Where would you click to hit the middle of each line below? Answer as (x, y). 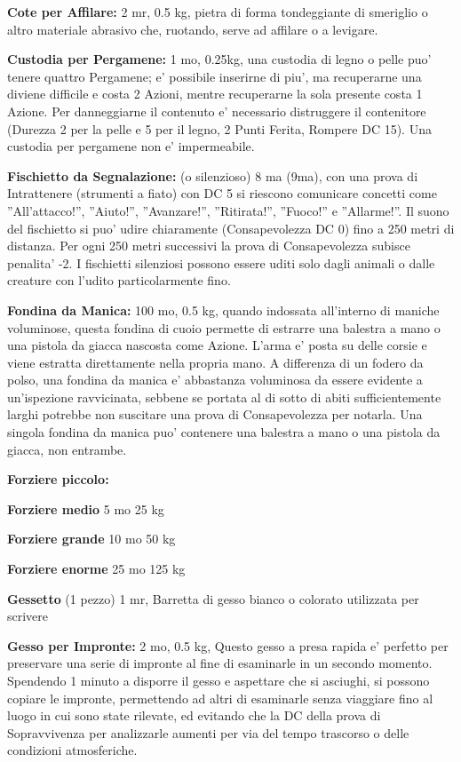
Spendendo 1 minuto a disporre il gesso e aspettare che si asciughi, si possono (219, 680)
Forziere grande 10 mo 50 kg (91, 539)
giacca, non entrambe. (67, 449)
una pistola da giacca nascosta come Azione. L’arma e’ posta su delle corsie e (217, 345)
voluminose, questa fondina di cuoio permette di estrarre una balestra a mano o (224, 327)
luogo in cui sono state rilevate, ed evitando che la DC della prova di (194, 715)
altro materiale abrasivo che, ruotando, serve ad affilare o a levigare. (193, 29)
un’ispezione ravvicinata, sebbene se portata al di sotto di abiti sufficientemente (224, 397)
